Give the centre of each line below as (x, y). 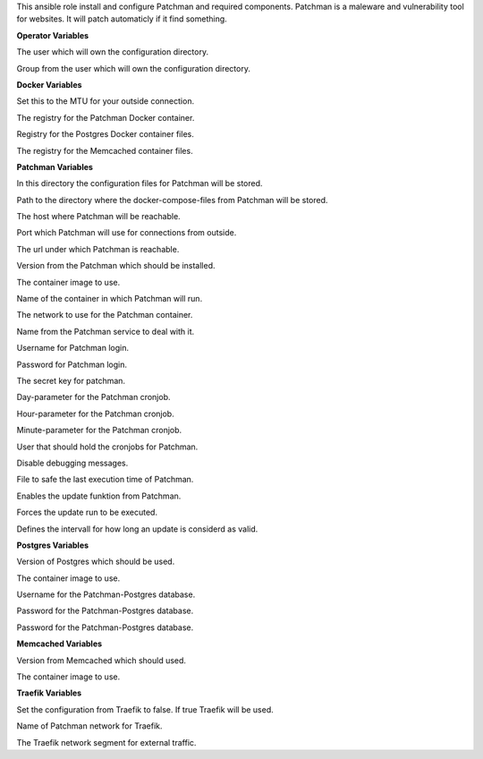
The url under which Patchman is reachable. (98, 249)
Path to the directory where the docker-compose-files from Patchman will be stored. (172, 200)
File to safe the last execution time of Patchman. (105, 480)
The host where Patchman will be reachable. (98, 217)
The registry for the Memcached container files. (105, 150)
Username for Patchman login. (73, 348)
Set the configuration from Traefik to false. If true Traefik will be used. (145, 709)
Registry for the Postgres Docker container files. (105, 134)
